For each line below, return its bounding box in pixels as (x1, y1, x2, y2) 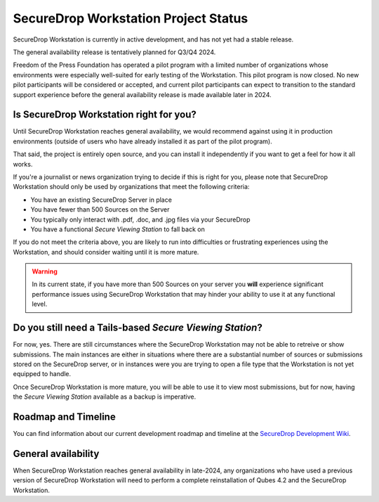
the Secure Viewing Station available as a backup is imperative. (13, 392, 197, 401)
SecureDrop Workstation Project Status (13, 11, 248, 26)
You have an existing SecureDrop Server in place (30, 195, 172, 204)
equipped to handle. (13, 370, 72, 378)
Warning (32, 267, 58, 276)
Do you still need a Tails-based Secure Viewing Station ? (13, 322, 262, 334)
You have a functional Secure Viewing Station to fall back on (30, 225, 205, 233)
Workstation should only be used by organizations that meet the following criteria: (13, 183, 250, 191)
